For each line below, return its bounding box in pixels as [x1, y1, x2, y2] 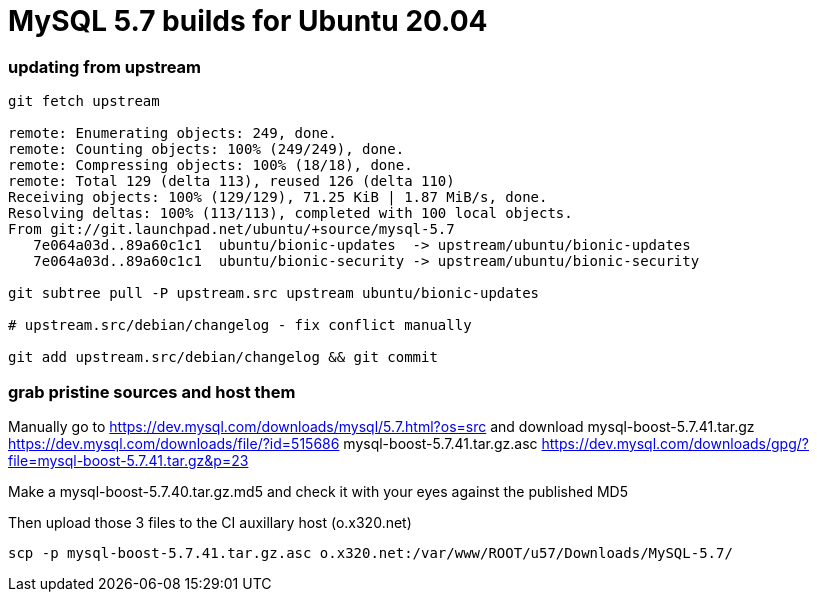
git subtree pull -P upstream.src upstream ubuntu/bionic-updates [8, 285, 540, 302]
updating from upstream [8, 56, 201, 77]
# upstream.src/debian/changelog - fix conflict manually [8, 317, 472, 334]
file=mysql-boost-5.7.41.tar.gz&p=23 [8, 451, 249, 469]
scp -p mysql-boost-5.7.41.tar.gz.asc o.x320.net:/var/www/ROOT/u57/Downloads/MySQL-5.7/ [8, 544, 733, 561]
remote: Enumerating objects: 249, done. [8, 125, 337, 142]
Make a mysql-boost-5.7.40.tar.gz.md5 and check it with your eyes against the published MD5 [8, 482, 629, 500]
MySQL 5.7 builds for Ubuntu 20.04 [8, 4, 488, 38]
